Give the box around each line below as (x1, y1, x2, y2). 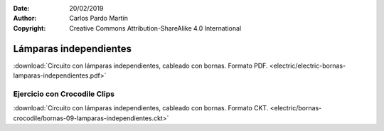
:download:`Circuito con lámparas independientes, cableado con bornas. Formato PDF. (13, 61, 268, 70)
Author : (13, 14, 37, 23)
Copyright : (13, 23, 46, 32)
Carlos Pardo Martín (69, 14, 128, 23)
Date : (13, 4, 30, 12)
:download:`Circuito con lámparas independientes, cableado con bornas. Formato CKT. (13, 104, 269, 112)
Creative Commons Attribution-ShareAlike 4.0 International (69, 23, 242, 32)
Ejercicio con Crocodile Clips (13, 89, 115, 99)
